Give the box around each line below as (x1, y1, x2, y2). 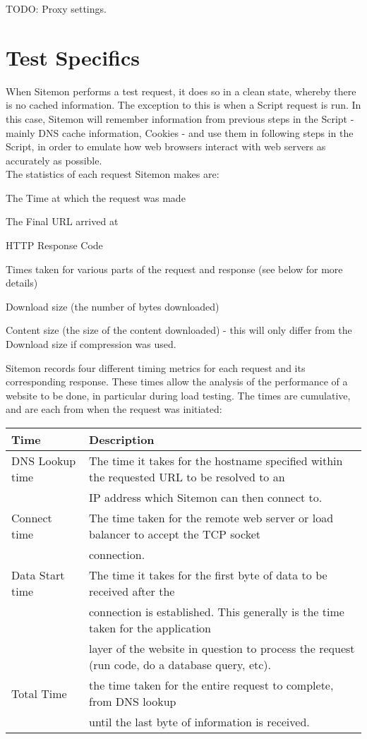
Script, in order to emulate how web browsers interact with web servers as (6, 139, 326, 154)
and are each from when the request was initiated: (6, 402, 222, 416)
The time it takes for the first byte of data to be (89, 567, 327, 583)
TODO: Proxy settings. (6, 1, 107, 16)
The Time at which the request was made (6, 190, 186, 205)
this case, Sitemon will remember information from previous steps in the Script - (6, 111, 354, 126)
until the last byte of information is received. (89, 714, 310, 730)
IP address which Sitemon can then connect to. (89, 489, 323, 505)
